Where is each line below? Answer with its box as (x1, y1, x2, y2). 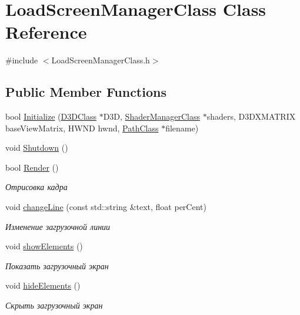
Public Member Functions (5, 83, 166, 101)
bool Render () (5, 161, 59, 173)
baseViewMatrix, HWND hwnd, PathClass (5, 121, 159, 134)
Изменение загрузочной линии (5, 220, 111, 232)
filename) (165, 121, 199, 134)
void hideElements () (5, 279, 81, 292)
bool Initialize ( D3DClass (5, 110, 96, 123)
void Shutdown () (5, 141, 68, 154)
